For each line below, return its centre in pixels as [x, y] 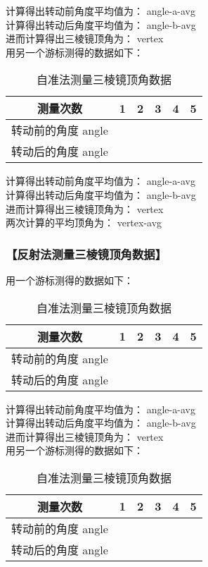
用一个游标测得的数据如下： [70, 280]
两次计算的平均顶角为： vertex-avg [84, 222]
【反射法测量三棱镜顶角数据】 [86, 254]
